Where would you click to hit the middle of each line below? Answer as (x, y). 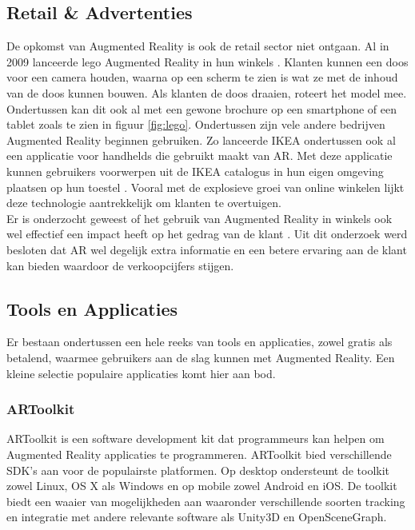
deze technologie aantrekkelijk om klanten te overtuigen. (144, 203)
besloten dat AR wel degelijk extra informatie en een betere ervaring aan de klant (207, 249)
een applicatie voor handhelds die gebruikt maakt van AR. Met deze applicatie (200, 155)
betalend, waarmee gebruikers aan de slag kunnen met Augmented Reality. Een (201, 357)
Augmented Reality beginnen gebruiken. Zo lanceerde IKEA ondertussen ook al (201, 139)
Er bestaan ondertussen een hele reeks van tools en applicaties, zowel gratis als (200, 342)
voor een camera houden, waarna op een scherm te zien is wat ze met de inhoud (202, 77)
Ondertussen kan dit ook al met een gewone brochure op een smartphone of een (202, 108)
